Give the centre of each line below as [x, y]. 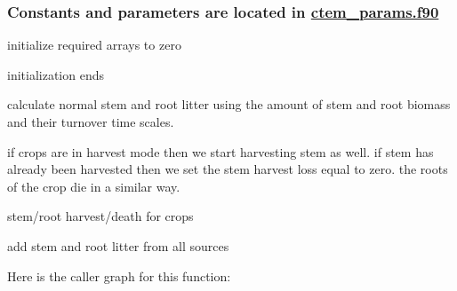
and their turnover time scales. [91, 122]
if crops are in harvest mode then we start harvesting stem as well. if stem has [220, 151]
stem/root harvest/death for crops [100, 216]
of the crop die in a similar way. [94, 186]
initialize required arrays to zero [94, 45]
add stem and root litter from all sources [118, 245]
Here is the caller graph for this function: [119, 275]
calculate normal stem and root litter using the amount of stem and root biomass [229, 104]
